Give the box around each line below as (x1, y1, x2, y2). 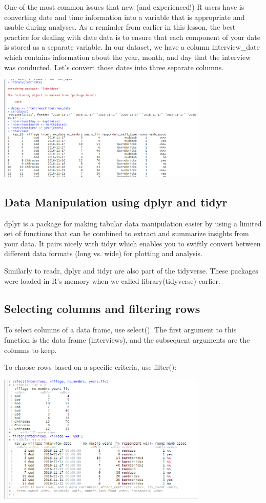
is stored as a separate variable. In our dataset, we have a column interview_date (4, 41, 260, 52)
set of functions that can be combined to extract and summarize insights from (4, 228, 249, 239)
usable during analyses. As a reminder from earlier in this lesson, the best (4, 22, 236, 32)
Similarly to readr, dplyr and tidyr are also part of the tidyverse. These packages (4, 265, 258, 276)
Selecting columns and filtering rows (4, 300, 200, 316)
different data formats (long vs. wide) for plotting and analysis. (4, 248, 203, 259)
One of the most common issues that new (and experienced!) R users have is (4, 2, 244, 12)
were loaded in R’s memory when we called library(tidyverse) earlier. (4, 275, 220, 286)
